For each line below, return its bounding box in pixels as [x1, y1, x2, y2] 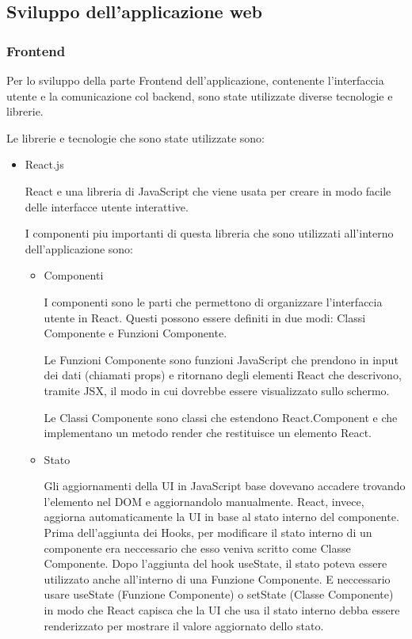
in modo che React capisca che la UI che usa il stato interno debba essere [44, 602, 400, 618]
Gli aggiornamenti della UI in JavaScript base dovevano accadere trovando [44, 477, 406, 494]
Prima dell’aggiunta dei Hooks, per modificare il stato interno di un [44, 524, 372, 541]
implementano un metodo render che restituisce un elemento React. [44, 424, 372, 441]
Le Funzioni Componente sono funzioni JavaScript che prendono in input [44, 351, 399, 367]
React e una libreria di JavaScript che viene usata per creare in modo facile [25, 182, 391, 199]
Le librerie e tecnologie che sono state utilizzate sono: [6, 129, 265, 146]
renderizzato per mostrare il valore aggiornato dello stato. [44, 617, 324, 633]
